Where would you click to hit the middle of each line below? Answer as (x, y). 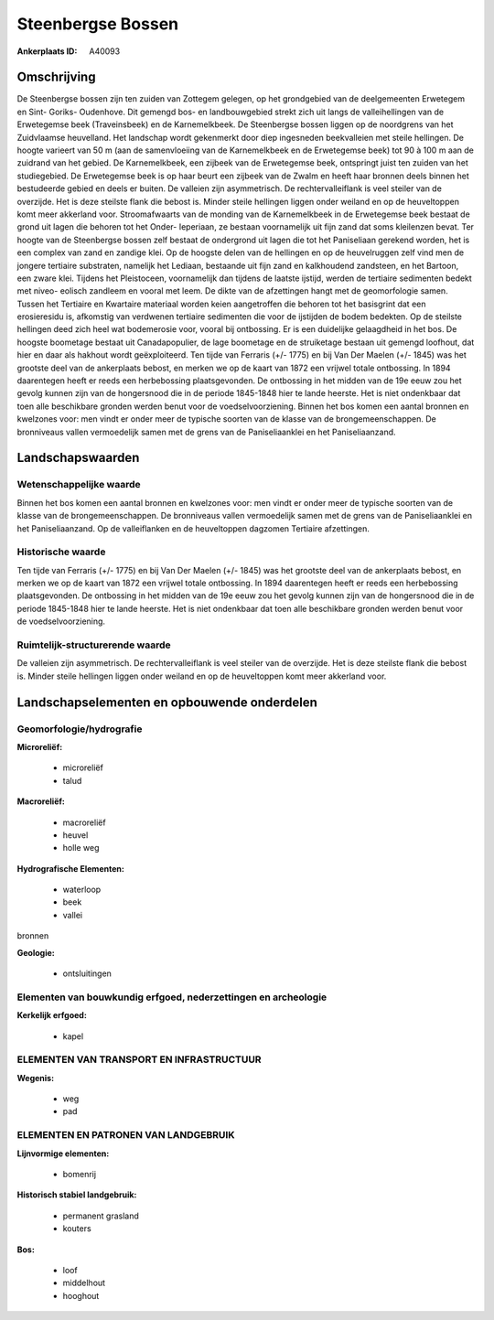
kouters (77, 1229)
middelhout (84, 1283)
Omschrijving (56, 77)
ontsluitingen (87, 973)
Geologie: (36, 952)
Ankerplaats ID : (47, 51)
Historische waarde (61, 552)
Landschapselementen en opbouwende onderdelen (167, 702)
